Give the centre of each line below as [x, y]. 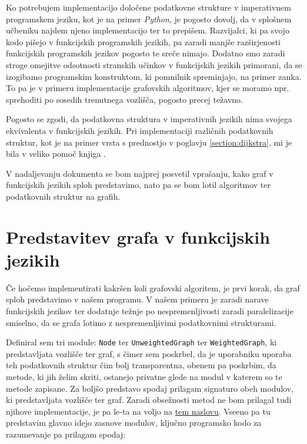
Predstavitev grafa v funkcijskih [138, 236]
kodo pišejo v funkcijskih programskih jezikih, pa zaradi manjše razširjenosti [143, 41]
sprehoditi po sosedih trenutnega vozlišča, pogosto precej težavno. [125, 99]
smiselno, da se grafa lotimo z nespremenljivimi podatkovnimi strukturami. [141, 322]
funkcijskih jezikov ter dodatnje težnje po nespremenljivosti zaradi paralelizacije [150, 311]
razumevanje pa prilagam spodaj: [66, 434]
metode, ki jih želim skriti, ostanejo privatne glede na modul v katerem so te [144, 377]
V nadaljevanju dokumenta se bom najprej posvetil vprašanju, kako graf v [140, 173]
